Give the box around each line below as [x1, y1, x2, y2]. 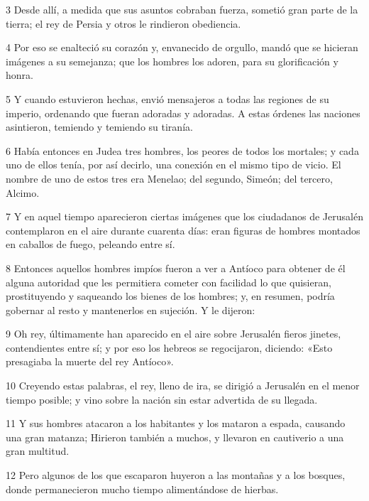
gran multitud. [6, 443, 70, 458]
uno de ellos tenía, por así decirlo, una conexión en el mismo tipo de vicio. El [6, 157, 341, 172]
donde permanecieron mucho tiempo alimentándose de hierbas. [6, 481, 279, 496]
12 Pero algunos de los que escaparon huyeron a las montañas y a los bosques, [6, 468, 346, 483]
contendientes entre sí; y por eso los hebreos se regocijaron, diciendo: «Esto [6, 340, 333, 355]
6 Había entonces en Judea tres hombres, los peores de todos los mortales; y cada [6, 143, 359, 158]
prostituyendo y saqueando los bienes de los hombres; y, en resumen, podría [6, 289, 335, 303]
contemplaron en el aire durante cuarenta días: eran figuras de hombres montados [6, 222, 360, 237]
